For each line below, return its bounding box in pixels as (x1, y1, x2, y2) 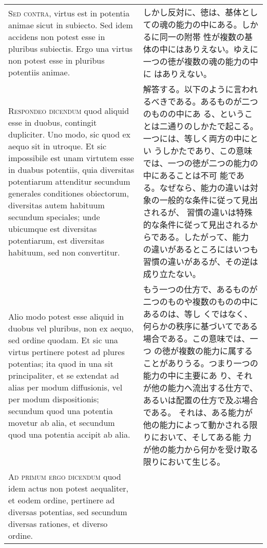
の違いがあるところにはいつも (143, 243, 258, 255)
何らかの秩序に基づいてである (143, 320, 258, 332)
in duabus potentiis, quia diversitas (8, 163, 135, 175)
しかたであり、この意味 (162, 145, 253, 156)
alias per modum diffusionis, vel (8, 381, 123, 393)
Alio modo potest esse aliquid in (8, 310, 124, 322)
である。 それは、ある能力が (143, 406, 253, 418)
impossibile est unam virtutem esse (8, 151, 134, 164)
